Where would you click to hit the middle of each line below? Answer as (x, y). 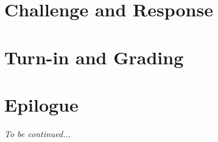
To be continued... (38, 133)
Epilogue (41, 104)
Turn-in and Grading (94, 57)
